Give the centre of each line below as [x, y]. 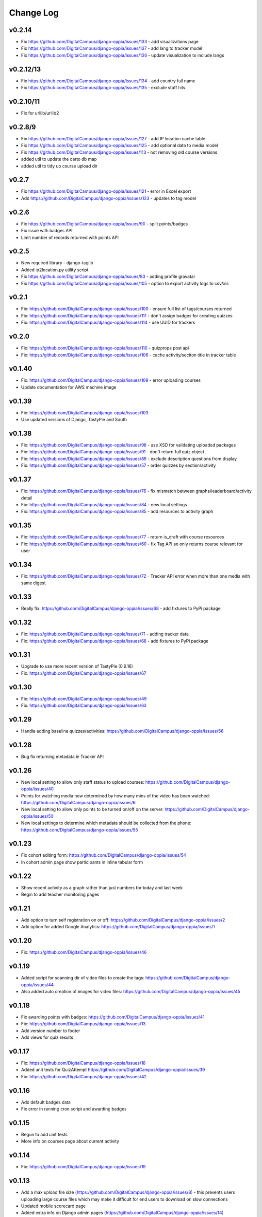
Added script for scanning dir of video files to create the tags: [83, 978]
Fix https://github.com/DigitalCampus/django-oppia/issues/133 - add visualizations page [110, 42]
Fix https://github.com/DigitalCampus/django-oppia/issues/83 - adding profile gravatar [108, 277]
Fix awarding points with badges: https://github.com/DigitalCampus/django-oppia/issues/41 [113, 1017]
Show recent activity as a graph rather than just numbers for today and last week [102, 887]
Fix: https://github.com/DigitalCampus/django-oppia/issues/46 [84, 952]
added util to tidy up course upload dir [59, 166]
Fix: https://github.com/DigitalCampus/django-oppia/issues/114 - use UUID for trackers [108, 323]
